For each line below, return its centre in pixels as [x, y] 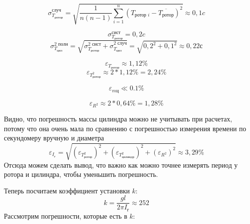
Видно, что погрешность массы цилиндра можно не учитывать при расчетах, [118, 119]
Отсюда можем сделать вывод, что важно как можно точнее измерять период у [121, 164]
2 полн [61, 44]
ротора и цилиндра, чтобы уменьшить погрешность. [81, 174]
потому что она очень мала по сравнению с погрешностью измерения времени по [125, 128]
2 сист [95, 44]
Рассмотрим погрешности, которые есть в [66, 215]
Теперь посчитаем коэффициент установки [67, 190]
